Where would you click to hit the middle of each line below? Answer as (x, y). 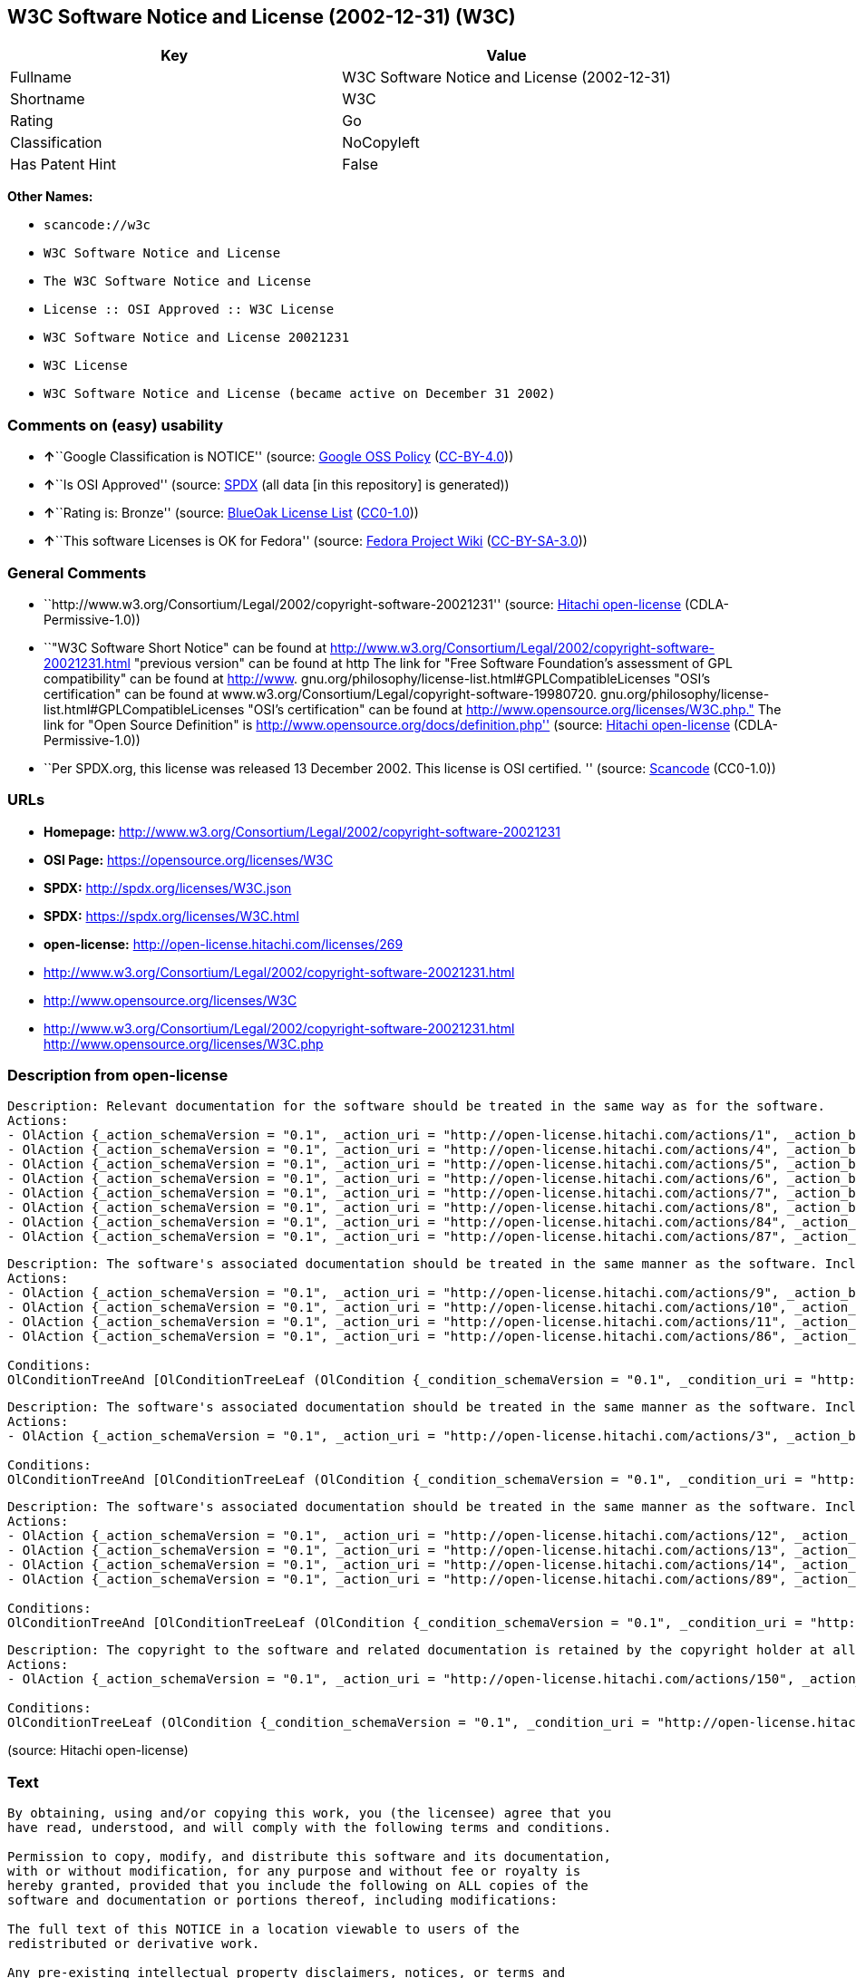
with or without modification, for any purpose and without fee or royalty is (294, 1871)
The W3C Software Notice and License (178, 281)
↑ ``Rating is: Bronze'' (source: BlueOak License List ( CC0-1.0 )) (231, 513)
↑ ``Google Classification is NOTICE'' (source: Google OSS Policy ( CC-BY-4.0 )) (279, 457)
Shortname (48, 99)
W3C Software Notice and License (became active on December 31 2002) (300, 394)
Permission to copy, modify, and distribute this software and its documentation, (309, 1857)
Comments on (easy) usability (116, 425)
